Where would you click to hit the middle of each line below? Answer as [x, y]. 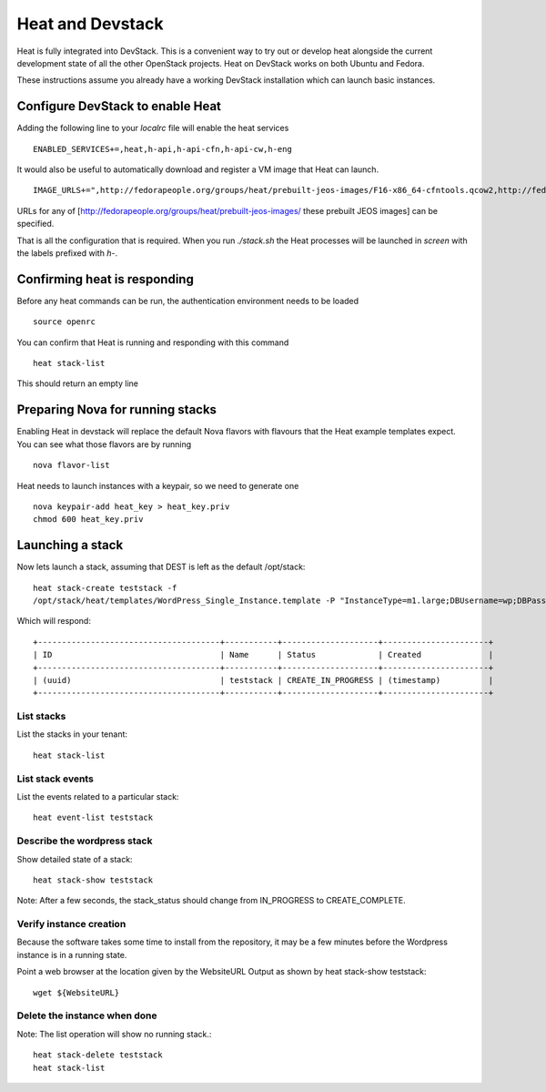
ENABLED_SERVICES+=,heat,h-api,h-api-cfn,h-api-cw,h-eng [163, 149]
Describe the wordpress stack [85, 841]
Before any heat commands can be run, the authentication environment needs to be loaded [188, 301]
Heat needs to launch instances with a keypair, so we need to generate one [158, 485]
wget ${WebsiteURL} [76, 992]
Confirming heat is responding [106, 279]
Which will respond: [54, 621]
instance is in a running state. [72, 954]
